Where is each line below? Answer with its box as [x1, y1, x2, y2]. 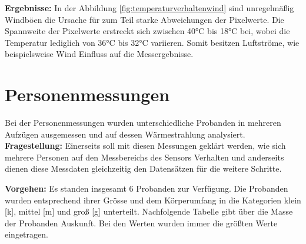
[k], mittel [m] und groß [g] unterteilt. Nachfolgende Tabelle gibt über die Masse [5, 205, 293, 218]
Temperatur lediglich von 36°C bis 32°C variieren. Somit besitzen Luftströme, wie [5, 36, 300, 48]
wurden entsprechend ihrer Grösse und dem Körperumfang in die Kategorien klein [5, 193, 301, 206]
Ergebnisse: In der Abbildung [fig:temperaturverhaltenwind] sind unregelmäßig [5, 2, 294, 14]
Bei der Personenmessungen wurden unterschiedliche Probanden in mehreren [5, 116, 281, 129]
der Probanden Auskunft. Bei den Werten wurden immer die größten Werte [5, 216, 278, 229]
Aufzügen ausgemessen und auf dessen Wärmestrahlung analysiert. [5, 128, 245, 140]
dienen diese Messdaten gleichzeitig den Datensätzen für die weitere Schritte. [5, 162, 282, 175]
